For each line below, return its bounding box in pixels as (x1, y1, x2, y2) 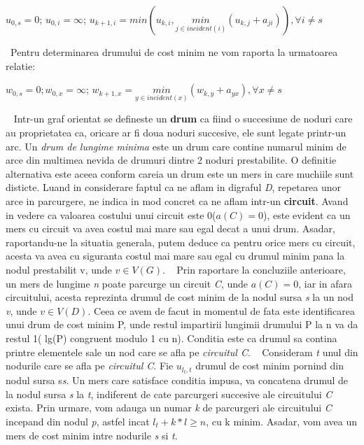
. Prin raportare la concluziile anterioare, (162, 262, 346, 276)
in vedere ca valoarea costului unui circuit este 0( (6, 207, 216, 222)
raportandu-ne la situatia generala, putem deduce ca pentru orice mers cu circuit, (6, 234, 356, 249)
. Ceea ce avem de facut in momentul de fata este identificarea (87, 303, 355, 318)
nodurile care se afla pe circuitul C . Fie (6, 358, 174, 373)
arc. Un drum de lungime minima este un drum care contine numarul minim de (6, 139, 346, 153)
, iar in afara (298, 276, 352, 290)
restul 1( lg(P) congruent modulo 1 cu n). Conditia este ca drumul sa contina (6, 330, 337, 345)
